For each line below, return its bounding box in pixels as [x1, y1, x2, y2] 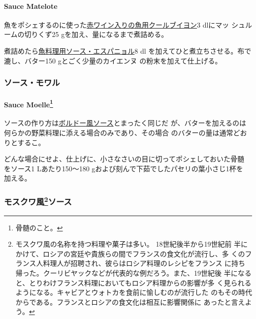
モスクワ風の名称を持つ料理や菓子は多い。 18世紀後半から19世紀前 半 [15, 239, 241, 249]
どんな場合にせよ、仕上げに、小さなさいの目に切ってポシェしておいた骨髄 [4, 154, 245, 164]
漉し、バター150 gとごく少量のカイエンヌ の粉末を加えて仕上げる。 [4, 55, 222, 65]
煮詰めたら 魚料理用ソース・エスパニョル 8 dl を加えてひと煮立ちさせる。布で [4, 45, 252, 56]
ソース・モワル [4, 76, 60, 89]
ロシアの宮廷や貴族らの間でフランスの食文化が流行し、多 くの [43, 248, 245, 258]
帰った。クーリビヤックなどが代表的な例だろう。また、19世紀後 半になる [15, 268, 252, 278]
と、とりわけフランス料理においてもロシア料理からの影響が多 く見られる [15, 277, 252, 287]
